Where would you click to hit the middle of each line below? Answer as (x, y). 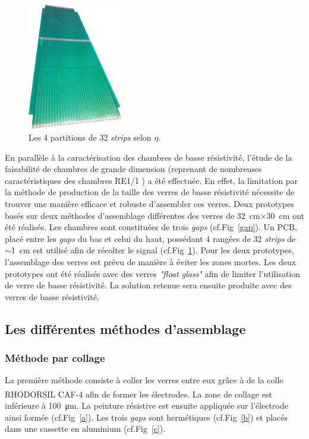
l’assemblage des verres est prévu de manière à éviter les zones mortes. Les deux (151, 261)
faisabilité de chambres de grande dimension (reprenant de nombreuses (133, 169)
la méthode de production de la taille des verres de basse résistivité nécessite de (150, 192)
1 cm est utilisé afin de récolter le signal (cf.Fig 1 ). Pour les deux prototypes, (152, 250)
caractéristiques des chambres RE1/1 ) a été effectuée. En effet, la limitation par (151, 180)
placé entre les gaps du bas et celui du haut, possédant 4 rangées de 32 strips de (150, 238)
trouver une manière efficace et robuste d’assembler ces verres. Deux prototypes (150, 203)
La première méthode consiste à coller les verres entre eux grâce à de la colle (144, 380)
